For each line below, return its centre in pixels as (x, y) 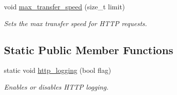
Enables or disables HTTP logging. (56, 86)
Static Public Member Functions (89, 49)
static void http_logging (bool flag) (58, 70)
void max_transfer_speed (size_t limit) (65, 6)
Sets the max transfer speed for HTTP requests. (76, 23)
